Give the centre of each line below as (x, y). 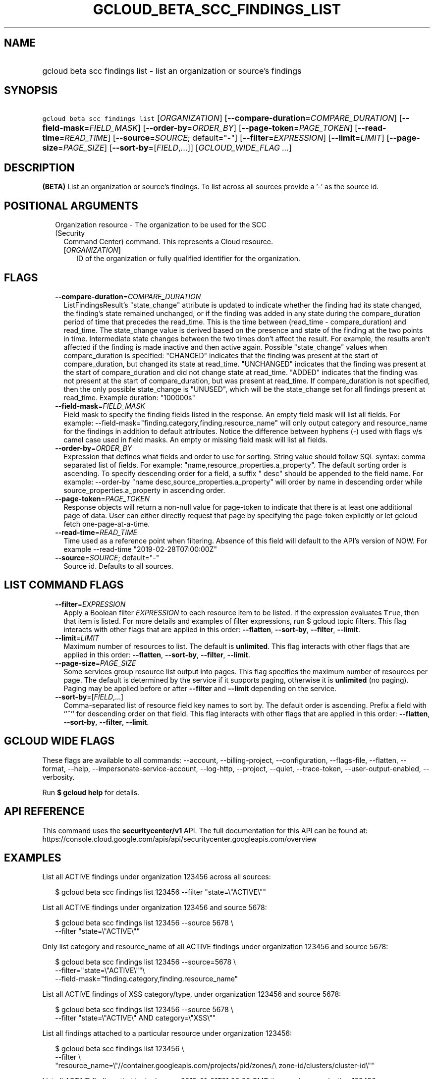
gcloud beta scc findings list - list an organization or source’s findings (172, 71)
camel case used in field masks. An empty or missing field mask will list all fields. (196, 439)
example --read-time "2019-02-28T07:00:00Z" (140, 549)
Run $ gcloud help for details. (91, 792)
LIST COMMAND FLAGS (64, 585)
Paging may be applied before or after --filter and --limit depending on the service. (200, 688)
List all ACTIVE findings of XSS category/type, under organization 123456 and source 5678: (192, 994)
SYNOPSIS (31, 91)
